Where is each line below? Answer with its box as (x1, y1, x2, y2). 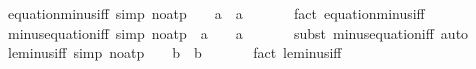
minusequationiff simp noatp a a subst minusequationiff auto (7, 22, 469, 43)
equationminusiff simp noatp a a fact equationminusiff (7, 3, 425, 23)
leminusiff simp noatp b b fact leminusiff (7, 42, 342, 63)
